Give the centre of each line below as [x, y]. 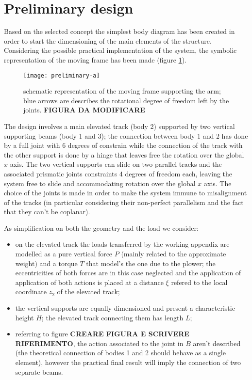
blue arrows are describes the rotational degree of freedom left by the [126, 100]
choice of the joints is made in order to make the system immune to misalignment [126, 193]
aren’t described [217, 343]
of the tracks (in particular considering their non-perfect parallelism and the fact [124, 202]
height [25, 317]
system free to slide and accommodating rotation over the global [100, 183]
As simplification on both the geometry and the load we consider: [101, 228]
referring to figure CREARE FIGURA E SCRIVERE [102, 334]
